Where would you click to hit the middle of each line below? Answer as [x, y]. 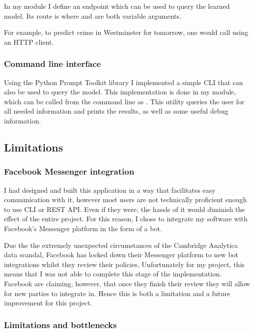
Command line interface [53, 64]
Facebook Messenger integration [69, 171]
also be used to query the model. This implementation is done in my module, [120, 92]
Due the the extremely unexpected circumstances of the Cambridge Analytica [121, 245]
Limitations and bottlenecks [60, 324]
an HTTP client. [29, 42]
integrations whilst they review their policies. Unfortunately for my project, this [124, 264]
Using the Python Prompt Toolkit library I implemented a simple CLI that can [124, 82]
